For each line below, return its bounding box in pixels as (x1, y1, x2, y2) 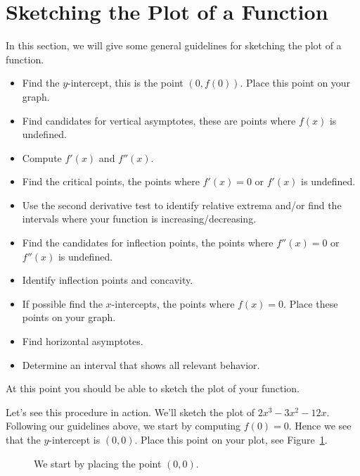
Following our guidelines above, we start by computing (6, 418, 241, 433)
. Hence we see (288, 418, 352, 433)
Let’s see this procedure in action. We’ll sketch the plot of (6, 404, 255, 419)
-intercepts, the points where (111, 296, 235, 311)
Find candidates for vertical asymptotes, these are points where (22, 113, 296, 127)
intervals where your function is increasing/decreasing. (22, 211, 257, 226)
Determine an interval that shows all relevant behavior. (22, 357, 260, 372)
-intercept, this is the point (67, 75, 184, 90)
